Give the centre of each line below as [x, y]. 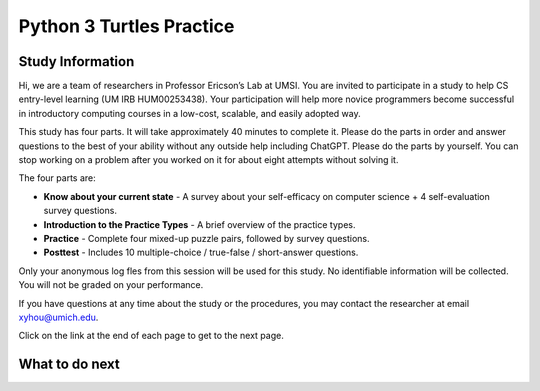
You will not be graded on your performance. [111, 285]
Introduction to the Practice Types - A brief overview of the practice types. [199, 224]
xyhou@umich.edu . [58, 317]
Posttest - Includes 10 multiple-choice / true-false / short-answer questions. [201, 252]
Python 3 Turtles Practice [126, 26]
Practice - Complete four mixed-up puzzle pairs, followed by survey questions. [206, 238]
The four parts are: [57, 178]
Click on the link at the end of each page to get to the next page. [151, 336]
